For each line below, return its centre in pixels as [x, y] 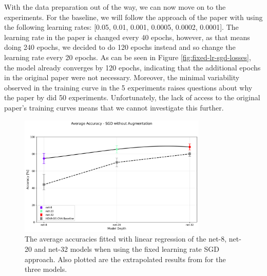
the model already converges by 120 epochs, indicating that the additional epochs [132, 67]
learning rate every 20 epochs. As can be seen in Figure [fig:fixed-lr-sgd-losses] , [128, 57]
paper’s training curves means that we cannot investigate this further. [114, 107]
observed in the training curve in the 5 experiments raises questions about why [128, 87]
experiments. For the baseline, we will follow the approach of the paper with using [133, 17]
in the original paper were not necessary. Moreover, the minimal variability [122, 77]
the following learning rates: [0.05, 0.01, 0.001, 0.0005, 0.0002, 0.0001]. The [121, 27]
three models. [46, 269]
